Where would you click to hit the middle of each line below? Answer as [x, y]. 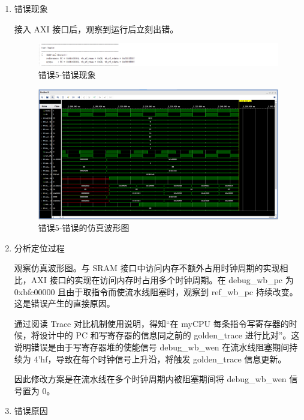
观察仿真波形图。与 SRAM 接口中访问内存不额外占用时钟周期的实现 [147, 268]
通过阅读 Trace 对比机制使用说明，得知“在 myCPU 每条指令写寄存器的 [151, 323]
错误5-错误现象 [67, 75]
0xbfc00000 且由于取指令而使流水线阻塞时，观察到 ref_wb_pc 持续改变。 [156, 291]
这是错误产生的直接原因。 [64, 303]
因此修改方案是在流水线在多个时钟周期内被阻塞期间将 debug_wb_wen [150, 379]
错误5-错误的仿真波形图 [84, 228]
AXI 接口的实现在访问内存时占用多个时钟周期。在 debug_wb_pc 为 [162, 279]
